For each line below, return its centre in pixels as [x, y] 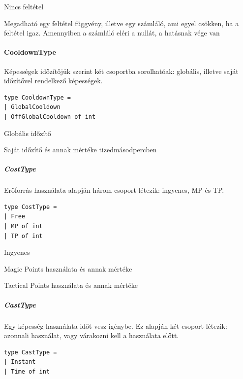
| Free [15, 217]
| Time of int [27, 371]
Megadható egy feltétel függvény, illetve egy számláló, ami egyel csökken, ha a [121, 23]
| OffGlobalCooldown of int [50, 117]
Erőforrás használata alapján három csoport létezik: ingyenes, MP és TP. [114, 190]
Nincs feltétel [24, 6]
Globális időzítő [28, 133]
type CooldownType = [38, 97]
